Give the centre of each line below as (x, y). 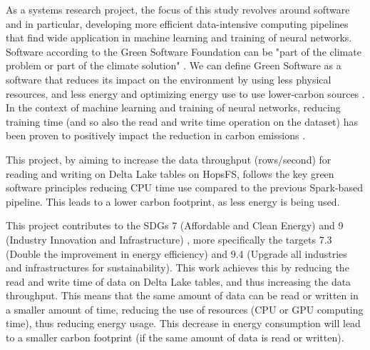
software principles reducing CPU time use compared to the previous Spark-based (184, 187)
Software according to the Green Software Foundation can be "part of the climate (184, 51)
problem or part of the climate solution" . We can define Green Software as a (174, 65)
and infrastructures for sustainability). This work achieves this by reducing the (178, 267)
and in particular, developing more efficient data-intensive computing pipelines (177, 23)
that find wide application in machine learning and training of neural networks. (179, 37)
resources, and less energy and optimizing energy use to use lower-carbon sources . (185, 93)
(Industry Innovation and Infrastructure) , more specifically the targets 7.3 (169, 239)
